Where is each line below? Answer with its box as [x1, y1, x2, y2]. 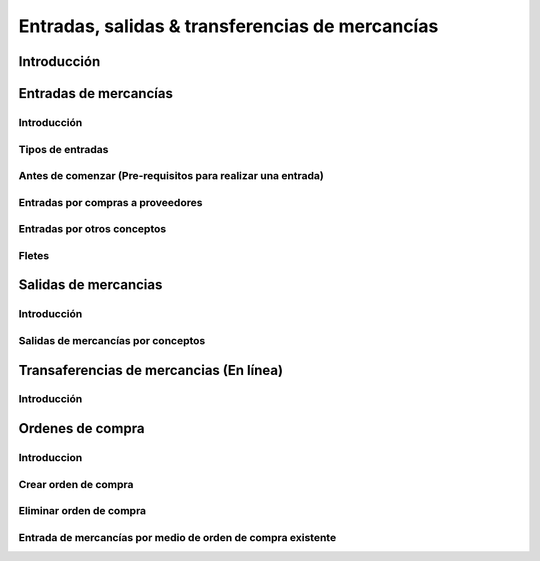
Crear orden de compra [18, 477, 134, 491]
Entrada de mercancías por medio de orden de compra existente [18, 530, 337, 544]
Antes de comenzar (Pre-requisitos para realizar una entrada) [18, 169, 325, 183]
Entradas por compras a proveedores [18, 195, 203, 209]
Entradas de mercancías [18, 85, 174, 102]
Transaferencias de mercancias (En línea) [18, 361, 284, 379]
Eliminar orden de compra [18, 504, 147, 518]
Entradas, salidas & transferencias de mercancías [18, 15, 439, 37]
